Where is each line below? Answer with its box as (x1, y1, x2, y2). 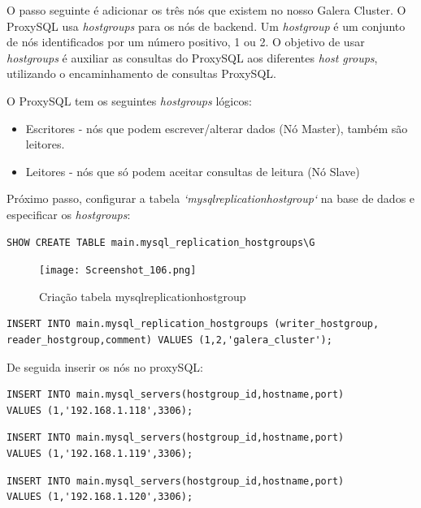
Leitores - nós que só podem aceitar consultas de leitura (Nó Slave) (25, 162, 360, 179)
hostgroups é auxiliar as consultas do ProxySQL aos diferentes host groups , (7, 49, 378, 66)
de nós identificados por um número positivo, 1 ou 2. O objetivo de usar (7, 33, 365, 50)
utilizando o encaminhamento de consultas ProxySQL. (7, 65, 276, 82)
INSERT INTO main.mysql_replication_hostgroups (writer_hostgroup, (7, 318, 380, 330)
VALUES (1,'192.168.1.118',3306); (7, 404, 193, 416)
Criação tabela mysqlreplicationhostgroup (39, 287, 246, 304)
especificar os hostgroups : (7, 205, 131, 222)
